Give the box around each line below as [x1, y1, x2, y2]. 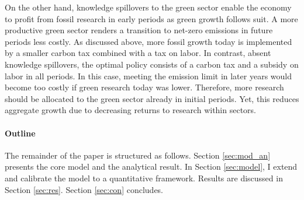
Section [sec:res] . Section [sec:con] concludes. [5, 183, 164, 195]
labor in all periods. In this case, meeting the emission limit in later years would [5, 69, 292, 82]
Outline [5, 127, 36, 139]
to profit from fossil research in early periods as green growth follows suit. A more [5, 12, 298, 24]
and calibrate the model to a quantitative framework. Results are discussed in [5, 171, 283, 184]
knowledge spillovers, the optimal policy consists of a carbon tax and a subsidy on [5, 58, 299, 70]
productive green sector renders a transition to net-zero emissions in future [5, 24, 273, 36]
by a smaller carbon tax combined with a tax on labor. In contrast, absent [5, 47, 271, 59]
